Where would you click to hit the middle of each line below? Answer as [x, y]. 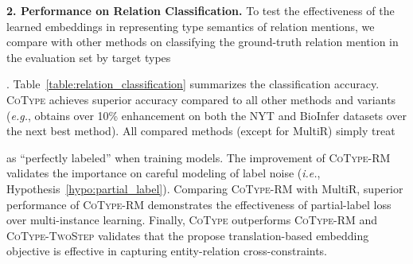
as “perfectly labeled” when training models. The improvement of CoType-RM [199, 157]
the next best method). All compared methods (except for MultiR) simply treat [201, 131]
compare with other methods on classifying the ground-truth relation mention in [203, 42]
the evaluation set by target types [89, 57]
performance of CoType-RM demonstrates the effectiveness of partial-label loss [199, 204]
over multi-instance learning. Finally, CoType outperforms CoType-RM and [192, 220]
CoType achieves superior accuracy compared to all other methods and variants [201, 99]
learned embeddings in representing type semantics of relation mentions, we [191, 26]
